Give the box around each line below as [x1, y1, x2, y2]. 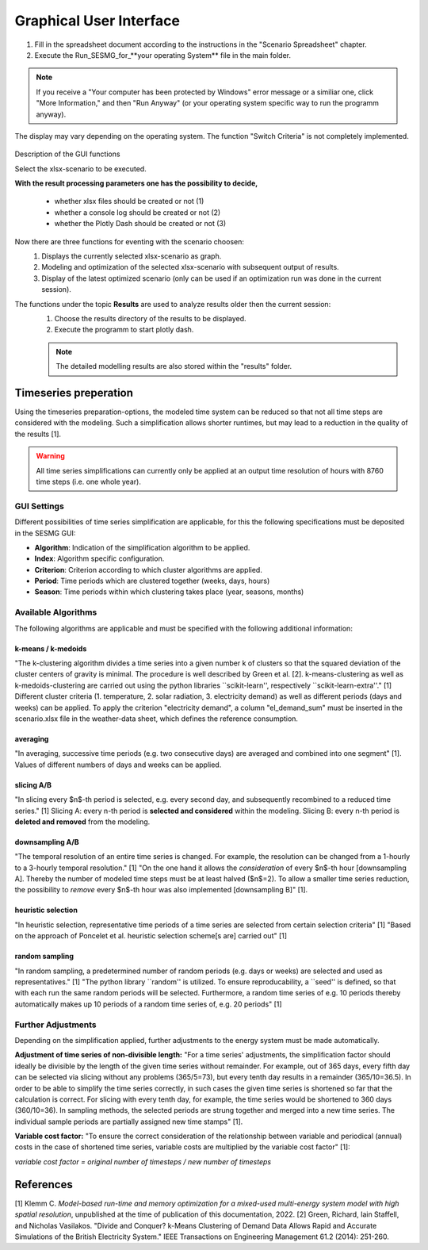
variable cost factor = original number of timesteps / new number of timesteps [14, 1156, 272, 1166]
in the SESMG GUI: [14, 528, 76, 538]
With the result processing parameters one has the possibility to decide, [14, 178, 258, 188]
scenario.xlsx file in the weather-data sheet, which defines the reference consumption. [14, 714, 299, 723]
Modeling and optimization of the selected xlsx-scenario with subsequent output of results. [41, 263, 340, 272]
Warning [36, 451, 65, 461]
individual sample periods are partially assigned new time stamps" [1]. [14, 1117, 243, 1126]
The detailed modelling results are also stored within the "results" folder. [55, 362, 292, 371]
